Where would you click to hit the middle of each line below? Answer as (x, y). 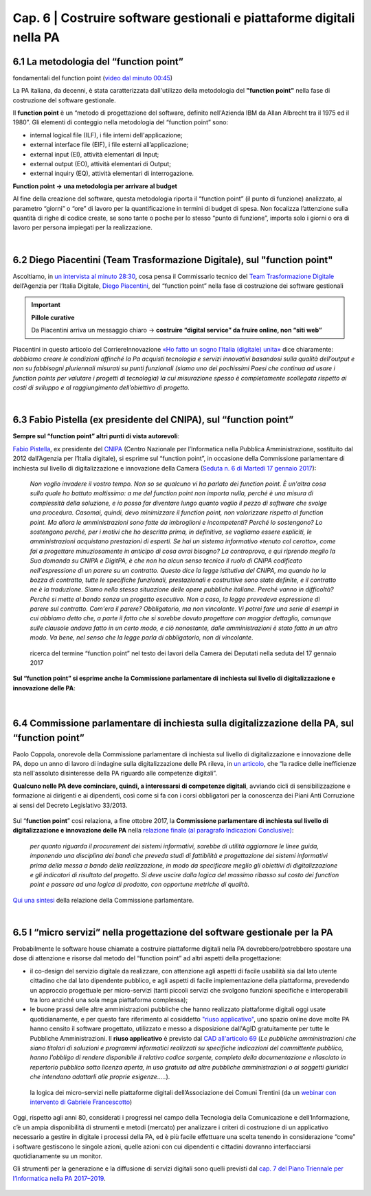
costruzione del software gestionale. (64, 100)
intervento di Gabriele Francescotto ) (81, 1102)
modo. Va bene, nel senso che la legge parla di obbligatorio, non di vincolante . (142, 638)
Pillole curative (53, 317)
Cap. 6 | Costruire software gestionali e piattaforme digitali (184, 18)
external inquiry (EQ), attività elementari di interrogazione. (112, 173)
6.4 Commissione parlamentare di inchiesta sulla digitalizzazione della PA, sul (183, 724)
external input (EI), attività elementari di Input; (94, 154)
